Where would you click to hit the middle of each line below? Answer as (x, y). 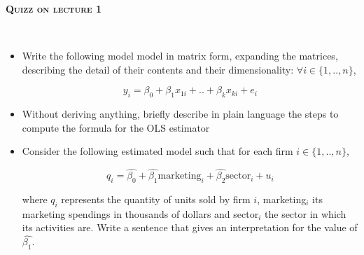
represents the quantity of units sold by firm (156, 199)
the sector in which (306, 213)
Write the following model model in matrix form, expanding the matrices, (180, 56)
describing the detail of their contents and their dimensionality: (158, 69)
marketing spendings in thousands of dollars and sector (140, 213)
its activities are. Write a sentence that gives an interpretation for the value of (190, 227)
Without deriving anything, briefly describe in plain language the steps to (180, 114)
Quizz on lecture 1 (54, 8)
